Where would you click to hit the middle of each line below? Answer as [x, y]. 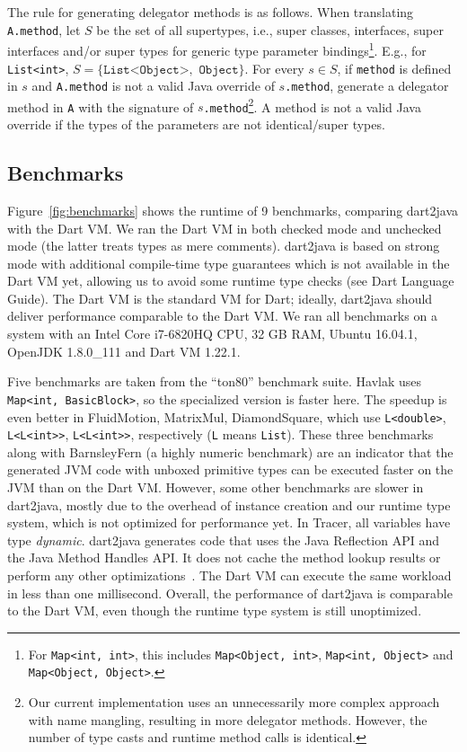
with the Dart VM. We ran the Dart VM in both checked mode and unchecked [225, 228]
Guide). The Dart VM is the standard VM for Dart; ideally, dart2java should [220, 298]
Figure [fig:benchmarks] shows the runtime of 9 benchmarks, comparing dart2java [233, 210]
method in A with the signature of [101, 106]
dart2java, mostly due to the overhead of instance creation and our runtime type [229, 504]
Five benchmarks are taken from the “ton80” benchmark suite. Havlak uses [215, 381]
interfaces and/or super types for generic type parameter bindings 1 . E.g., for [217, 49]
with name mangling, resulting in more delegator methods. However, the [228, 719]
